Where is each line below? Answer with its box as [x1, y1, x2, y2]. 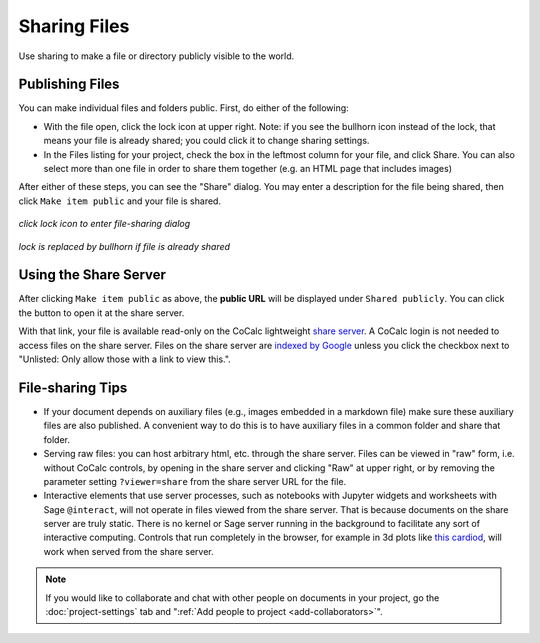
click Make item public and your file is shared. [18, 195, 222, 207]
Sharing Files [18, 15, 130, 37]
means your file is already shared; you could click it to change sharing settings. [43, 135, 370, 147]
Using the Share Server [18, 266, 167, 284]
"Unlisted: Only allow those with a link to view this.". [18, 353, 232, 365]
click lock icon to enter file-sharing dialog [18, 218, 191, 230]
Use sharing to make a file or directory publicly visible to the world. [18, 50, 295, 62]
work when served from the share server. [43, 545, 214, 557]
